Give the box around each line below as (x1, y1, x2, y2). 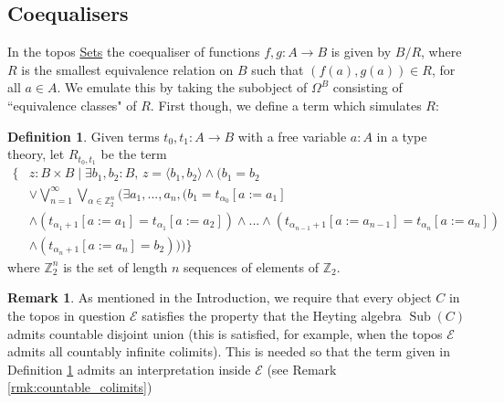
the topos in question (7, 306, 126, 325)
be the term (100, 144, 167, 164)
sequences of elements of (183, 257, 319, 276)
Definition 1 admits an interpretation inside (7, 359, 251, 378)
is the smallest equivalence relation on (21, 59, 234, 79)
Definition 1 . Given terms (7, 126, 160, 145)
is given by (331, 42, 392, 61)
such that (251, 59, 304, 79)
